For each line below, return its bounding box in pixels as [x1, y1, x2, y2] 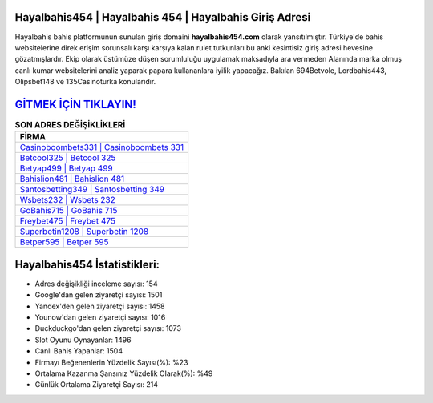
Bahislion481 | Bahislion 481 [19, 173, 125, 184]
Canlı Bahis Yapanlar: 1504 [34, 346, 123, 356]
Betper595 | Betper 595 [19, 236, 109, 248]
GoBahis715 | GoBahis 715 [19, 205, 118, 216]
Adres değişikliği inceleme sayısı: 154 [34, 279, 158, 288]
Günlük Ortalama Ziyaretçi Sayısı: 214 [34, 380, 159, 389]
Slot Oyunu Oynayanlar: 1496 [34, 335, 132, 345]
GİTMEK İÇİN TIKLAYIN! [14, 97, 136, 111]
